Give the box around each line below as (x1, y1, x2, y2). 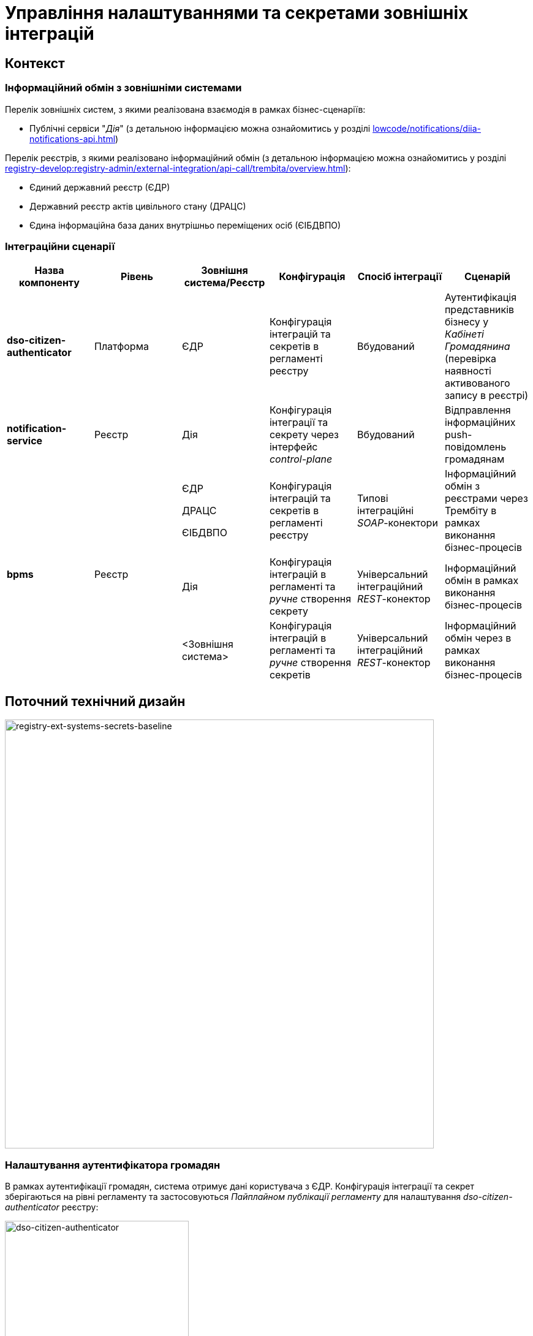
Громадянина (444, 340, 510, 353)
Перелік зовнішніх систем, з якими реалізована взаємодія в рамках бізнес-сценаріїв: (5, 104, 366, 115)
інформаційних (444, 416, 516, 429)
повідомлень (444, 441, 507, 454)
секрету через (269, 428, 339, 441)
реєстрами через (444, 492, 528, 505)
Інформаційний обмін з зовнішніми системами (5, 82, 242, 94)
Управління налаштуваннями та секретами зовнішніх (5, 2, 469, 23)
